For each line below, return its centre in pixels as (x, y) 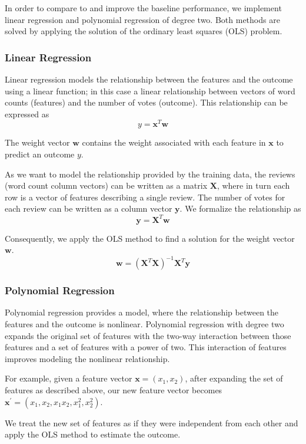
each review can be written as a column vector (89, 208)
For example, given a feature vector (69, 378)
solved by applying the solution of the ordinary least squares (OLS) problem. (144, 31)
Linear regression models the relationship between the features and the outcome (149, 79)
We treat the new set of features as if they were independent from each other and (152, 422)
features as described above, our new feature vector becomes (114, 389)
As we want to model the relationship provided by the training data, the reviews (150, 174)
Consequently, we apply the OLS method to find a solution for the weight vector (150, 238)
